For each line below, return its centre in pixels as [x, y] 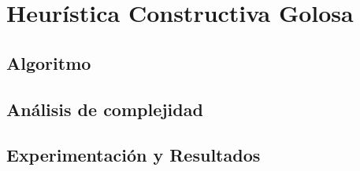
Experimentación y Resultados [134, 155]
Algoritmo [49, 62]
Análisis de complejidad [105, 109]
